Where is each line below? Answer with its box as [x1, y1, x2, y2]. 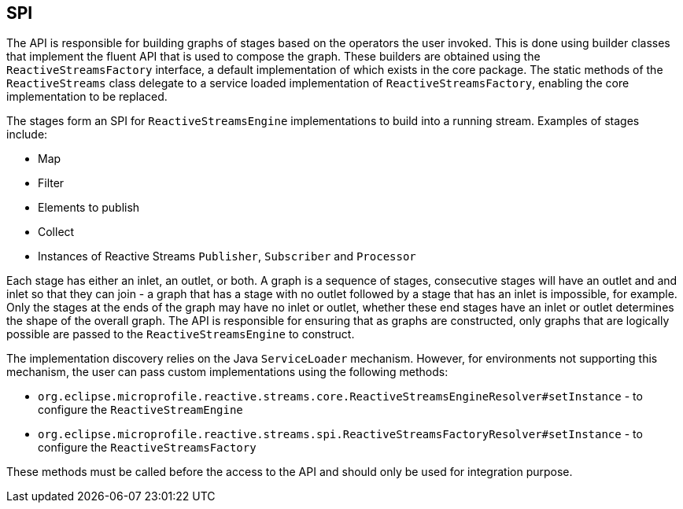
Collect [38, 225, 75, 239]
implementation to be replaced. [6, 90, 168, 104]
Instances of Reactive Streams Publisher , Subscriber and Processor [38, 249, 416, 264]
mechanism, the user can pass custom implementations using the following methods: [6, 365, 449, 379]
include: [6, 127, 48, 142]
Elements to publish [38, 201, 140, 215]
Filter [38, 176, 65, 190]
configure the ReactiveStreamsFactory [38, 441, 257, 455]
